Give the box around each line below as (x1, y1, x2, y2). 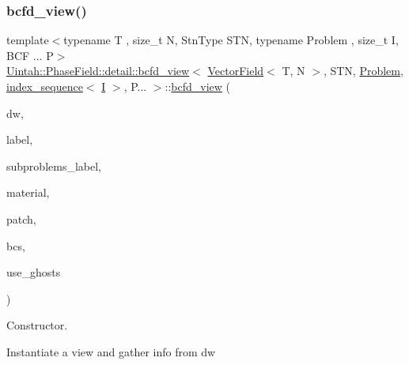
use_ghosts (6, 264, 61, 280)
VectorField (207, 62, 264, 79)
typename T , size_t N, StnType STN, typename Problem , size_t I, (63, 32, 399, 48)
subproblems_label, (6, 157, 101, 174)
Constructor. (6, 317, 68, 333)
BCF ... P (6, 47, 54, 63)
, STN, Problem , (323, 62, 403, 79)
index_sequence (6, 78, 83, 94)
